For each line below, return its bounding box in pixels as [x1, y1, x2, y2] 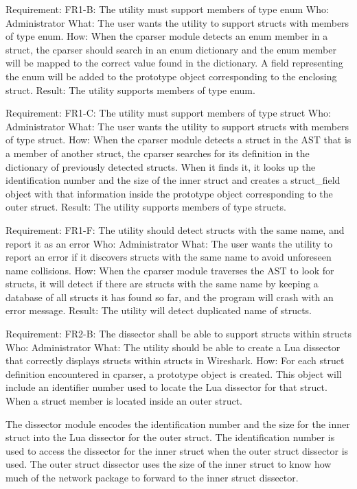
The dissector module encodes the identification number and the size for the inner [5, 416, 350, 431]
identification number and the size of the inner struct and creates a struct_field [5, 173, 341, 187]
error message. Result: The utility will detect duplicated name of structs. [5, 303, 312, 318]
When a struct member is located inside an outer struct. [5, 394, 243, 408]
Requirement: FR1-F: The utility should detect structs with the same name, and [5, 222, 345, 237]
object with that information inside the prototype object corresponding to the [5, 186, 333, 200]
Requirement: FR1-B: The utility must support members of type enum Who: [5, 2, 329, 16]
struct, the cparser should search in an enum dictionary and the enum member [5, 42, 336, 56]
